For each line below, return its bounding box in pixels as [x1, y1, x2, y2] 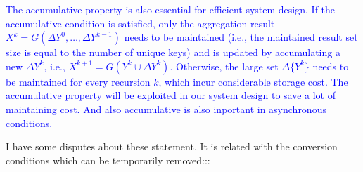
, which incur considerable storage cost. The [158, 74, 348, 88]
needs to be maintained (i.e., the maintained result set [124, 29, 358, 44]
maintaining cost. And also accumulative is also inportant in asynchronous [6, 101, 326, 116]
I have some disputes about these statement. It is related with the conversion [6, 139, 338, 154]
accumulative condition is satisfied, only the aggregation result [6, 15, 275, 30]
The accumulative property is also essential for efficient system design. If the [6, 2, 336, 16]
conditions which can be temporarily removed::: [6, 152, 210, 167]
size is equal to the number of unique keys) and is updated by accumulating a [6, 45, 340, 60]
